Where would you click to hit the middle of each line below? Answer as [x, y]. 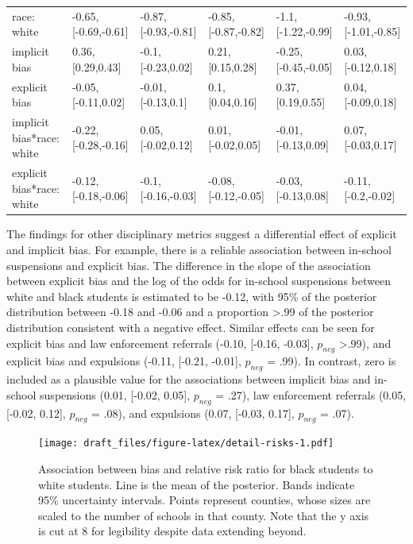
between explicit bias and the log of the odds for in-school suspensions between [199, 281]
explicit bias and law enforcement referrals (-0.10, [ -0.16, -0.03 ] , [160, 343]
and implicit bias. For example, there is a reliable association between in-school [199, 249]
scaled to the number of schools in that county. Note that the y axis [204, 515]
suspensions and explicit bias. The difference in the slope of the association [189, 265]
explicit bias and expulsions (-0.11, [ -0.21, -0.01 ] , [124, 361]
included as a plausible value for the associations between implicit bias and [189, 379]
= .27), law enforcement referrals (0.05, [311, 394]
